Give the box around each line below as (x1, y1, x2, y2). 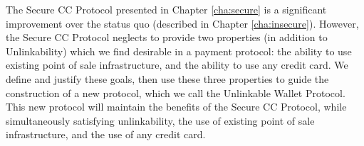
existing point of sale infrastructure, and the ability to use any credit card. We (6, 57, 348, 72)
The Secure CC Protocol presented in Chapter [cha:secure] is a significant (6, 2, 327, 16)
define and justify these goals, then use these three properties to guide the (6, 71, 329, 86)
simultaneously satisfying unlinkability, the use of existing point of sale (6, 113, 315, 128)
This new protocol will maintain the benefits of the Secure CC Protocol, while (6, 99, 347, 114)
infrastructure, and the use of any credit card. (6, 127, 206, 142)
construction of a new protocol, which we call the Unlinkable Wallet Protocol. (6, 85, 345, 100)
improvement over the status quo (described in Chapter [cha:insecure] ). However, (6, 16, 359, 30)
